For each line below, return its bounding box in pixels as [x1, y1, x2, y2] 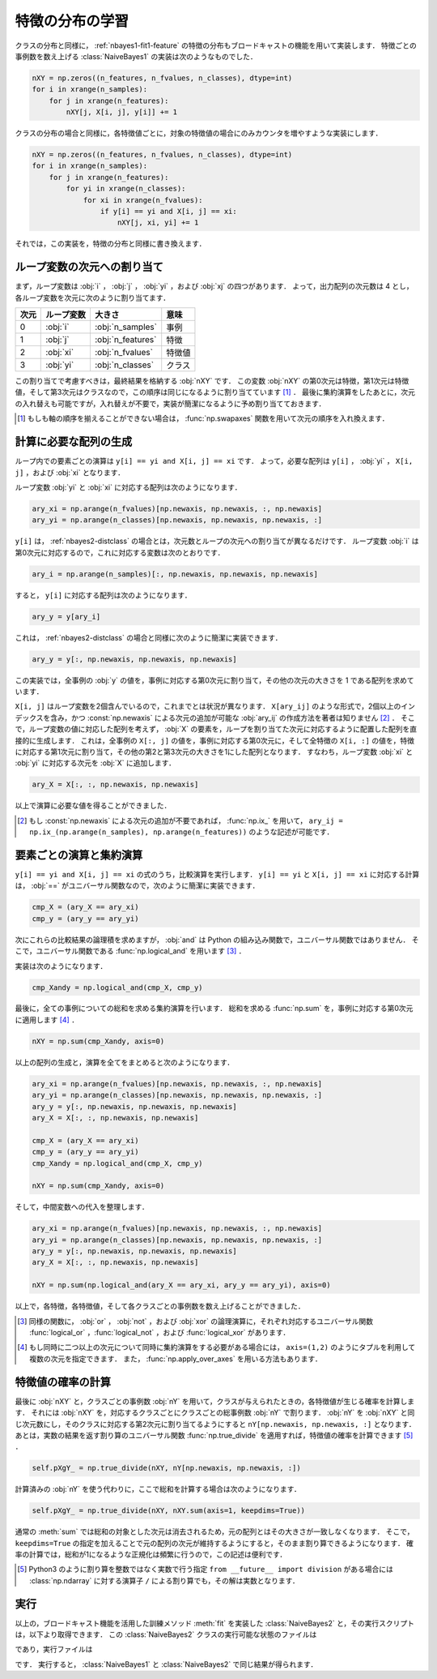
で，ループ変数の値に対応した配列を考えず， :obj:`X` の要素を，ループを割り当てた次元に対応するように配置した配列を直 [15, 724, 417, 734]
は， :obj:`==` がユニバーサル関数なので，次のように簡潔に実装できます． [15, 880, 260, 891]
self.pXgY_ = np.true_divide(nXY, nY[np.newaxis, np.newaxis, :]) [32, 1463, 301, 1473]
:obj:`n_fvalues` [94, 347, 154, 358]
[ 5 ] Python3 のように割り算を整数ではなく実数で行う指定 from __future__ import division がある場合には [17, 1565, 394, 1574]
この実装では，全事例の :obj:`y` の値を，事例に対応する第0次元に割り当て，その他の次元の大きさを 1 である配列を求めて [15, 675, 414, 685]
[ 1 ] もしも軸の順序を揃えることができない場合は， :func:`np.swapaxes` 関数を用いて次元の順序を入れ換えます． [17, 413, 389, 423]
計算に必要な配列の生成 [15, 435, 133, 449]
